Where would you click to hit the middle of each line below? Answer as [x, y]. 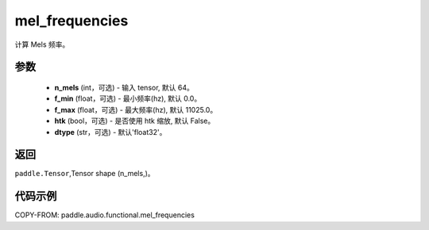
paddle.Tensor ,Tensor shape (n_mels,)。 [85, 174]
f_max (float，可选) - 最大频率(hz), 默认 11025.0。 [136, 109]
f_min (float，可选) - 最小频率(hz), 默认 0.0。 [128, 98]
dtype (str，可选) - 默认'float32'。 [110, 132]
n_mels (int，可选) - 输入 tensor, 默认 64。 [124, 87]
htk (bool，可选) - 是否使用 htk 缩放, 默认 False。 [135, 121]
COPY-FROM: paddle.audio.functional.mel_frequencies [104, 215]
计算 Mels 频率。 [42, 44]
